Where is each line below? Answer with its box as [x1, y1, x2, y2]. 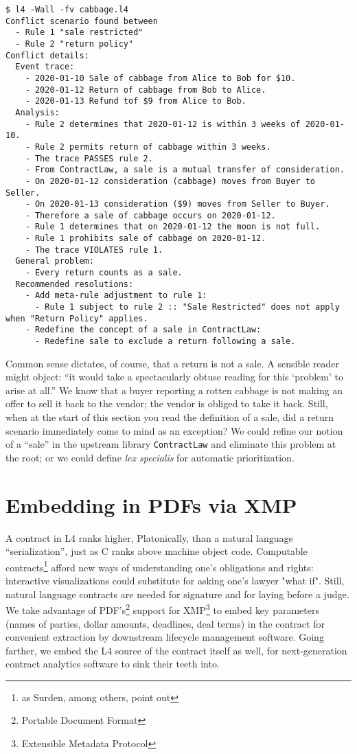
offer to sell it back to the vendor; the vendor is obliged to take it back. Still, [5, 396, 328, 411]
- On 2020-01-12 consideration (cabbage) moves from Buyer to [25, 176, 316, 186]
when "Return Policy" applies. [5, 313, 148, 323]
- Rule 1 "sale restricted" [15, 27, 143, 38]
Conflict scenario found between [5, 16, 158, 26]
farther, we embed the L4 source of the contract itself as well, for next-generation [5, 643, 347, 657]
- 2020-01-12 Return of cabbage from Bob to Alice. [25, 84, 266, 95]
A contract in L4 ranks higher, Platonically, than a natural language [5, 530, 293, 545]
